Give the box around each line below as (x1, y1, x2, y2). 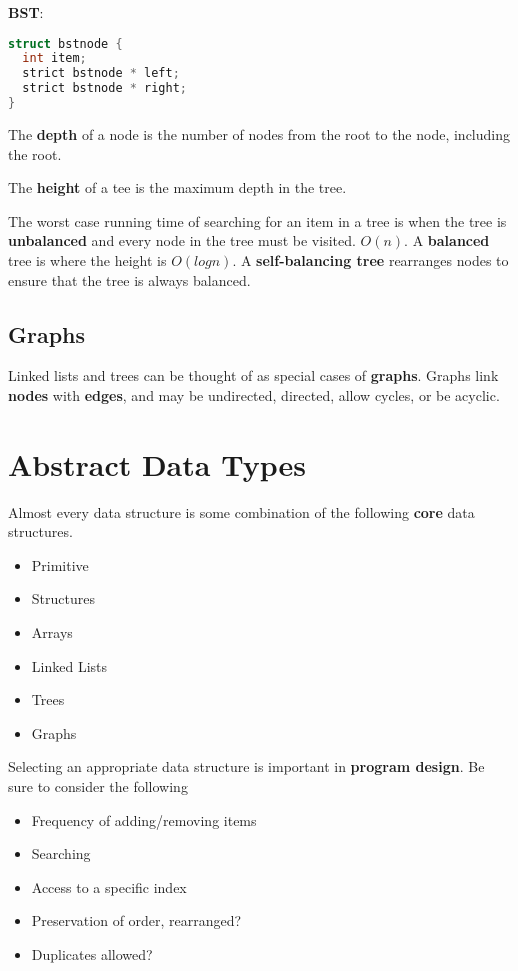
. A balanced (404, 230, 490, 251)
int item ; (22, 51, 87, 66)
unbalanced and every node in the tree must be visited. (8, 230, 356, 251)
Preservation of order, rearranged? (31, 910, 242, 931)
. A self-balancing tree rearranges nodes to (232, 249, 509, 270)
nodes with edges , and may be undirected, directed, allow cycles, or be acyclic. (8, 384, 500, 405)
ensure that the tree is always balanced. (8, 269, 251, 290)
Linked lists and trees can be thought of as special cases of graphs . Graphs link (8, 365, 499, 386)
